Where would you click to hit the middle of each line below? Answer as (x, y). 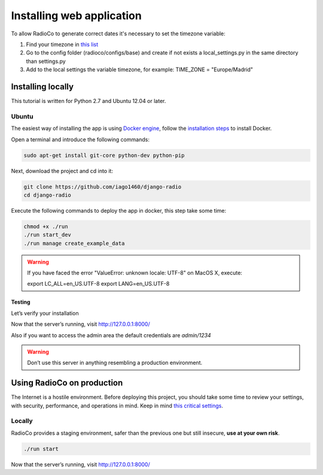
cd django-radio (48, 195)
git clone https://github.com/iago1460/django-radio (103, 187)
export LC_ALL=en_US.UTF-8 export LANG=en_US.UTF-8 (98, 284)
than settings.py (46, 61)
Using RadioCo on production (67, 383)
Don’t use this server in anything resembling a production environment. (115, 363)
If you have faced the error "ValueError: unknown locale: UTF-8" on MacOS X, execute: (135, 273)
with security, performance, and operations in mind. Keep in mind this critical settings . (117, 406)
